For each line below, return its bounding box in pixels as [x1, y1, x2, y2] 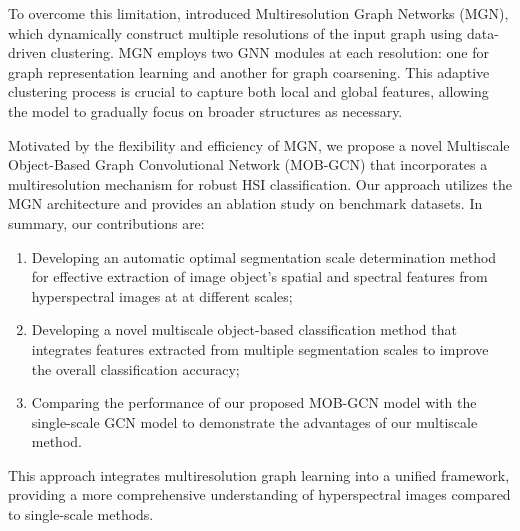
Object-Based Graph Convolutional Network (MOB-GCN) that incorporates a [8, 154, 488, 175]
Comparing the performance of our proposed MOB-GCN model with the [31, 392, 477, 413]
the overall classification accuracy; [31, 358, 240, 379]
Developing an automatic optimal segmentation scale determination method [31, 246, 497, 267]
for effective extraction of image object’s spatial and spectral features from [31, 266, 488, 287]
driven [8, 42, 47, 63]
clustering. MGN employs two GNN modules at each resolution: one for [50, 42, 489, 63]
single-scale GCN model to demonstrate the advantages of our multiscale [31, 411, 478, 432]
